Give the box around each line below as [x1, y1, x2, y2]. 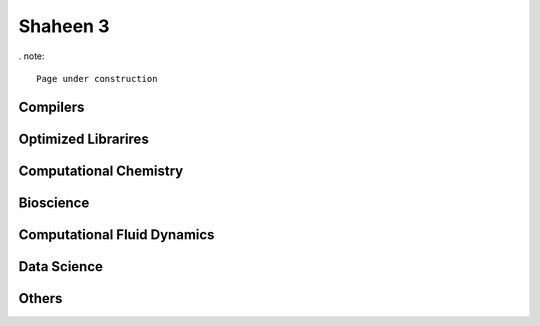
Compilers [18, 98, 85, 115]
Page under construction [36, 73, 158, 84]
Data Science [18, 258, 104, 275]
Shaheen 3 [18, 15, 110, 37]
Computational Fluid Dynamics [18, 226, 215, 243]
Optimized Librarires [18, 130, 149, 147]
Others [18, 290, 63, 307]
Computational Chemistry [18, 162, 184, 179]
